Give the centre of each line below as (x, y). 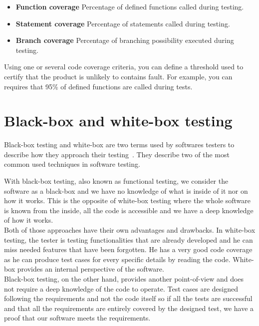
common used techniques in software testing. (72, 164)
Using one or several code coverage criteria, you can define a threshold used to (124, 67)
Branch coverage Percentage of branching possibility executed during (125, 40)
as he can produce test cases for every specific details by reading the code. (117, 259)
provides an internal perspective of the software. (91, 269)
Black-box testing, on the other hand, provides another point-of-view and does (124, 279)
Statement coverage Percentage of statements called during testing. (123, 23)
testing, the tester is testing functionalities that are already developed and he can (129, 239)
